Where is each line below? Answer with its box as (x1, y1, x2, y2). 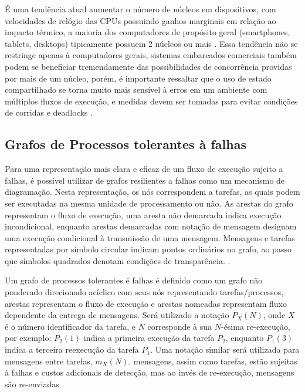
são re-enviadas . (5, 377, 65, 390)
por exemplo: (5, 332, 52, 344)
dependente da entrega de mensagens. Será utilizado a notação (5, 309, 229, 321)
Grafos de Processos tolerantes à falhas (5, 135, 246, 153)
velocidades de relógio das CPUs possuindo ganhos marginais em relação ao (5, 14, 276, 26)
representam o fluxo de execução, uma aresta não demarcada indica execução (5, 208, 282, 221)
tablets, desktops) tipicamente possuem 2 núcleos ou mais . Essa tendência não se (5, 37, 298, 49)
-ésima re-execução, (221, 320, 290, 332)
